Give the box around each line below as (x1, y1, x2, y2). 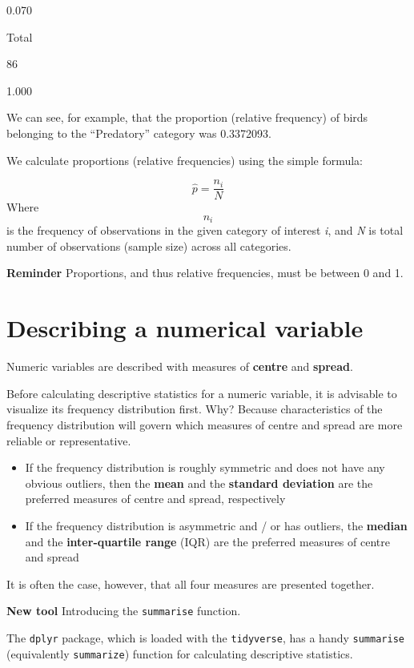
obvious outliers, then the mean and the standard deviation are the (25, 474, 373, 491)
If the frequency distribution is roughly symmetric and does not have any (25, 459, 385, 476)
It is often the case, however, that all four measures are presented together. (6, 575, 375, 592)
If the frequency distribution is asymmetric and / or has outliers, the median (25, 517, 408, 533)
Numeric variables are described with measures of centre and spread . (6, 358, 353, 375)
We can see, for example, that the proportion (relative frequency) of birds (6, 109, 368, 126)
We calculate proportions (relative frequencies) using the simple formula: (6, 151, 364, 168)
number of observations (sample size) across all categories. (6, 237, 291, 254)
